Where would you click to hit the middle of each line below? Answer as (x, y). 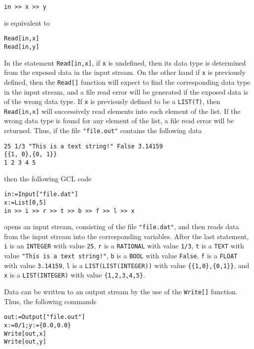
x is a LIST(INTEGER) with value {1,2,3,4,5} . (75, 275)
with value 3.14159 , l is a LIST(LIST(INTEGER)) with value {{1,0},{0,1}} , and (127, 265)
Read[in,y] (22, 47)
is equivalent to (27, 22)
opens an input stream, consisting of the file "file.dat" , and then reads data (122, 227)
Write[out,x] (25, 333)
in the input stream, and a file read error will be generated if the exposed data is (126, 91)
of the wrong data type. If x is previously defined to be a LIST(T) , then (112, 101)
